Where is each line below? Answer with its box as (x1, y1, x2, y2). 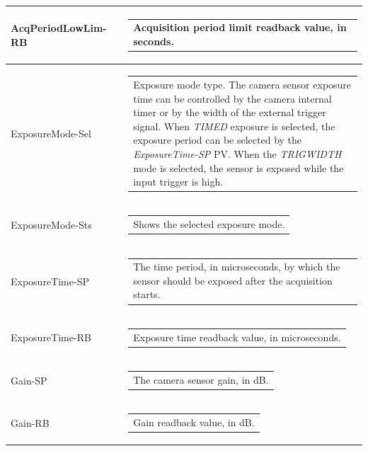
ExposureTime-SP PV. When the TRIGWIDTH (133, 146, 342, 161)
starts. (133, 287, 161, 302)
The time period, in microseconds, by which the (133, 259, 340, 274)
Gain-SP (11, 372, 47, 387)
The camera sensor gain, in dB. (133, 372, 269, 387)
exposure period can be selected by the (133, 132, 302, 147)
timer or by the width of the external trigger (133, 105, 326, 120)
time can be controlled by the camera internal (133, 91, 332, 105)
